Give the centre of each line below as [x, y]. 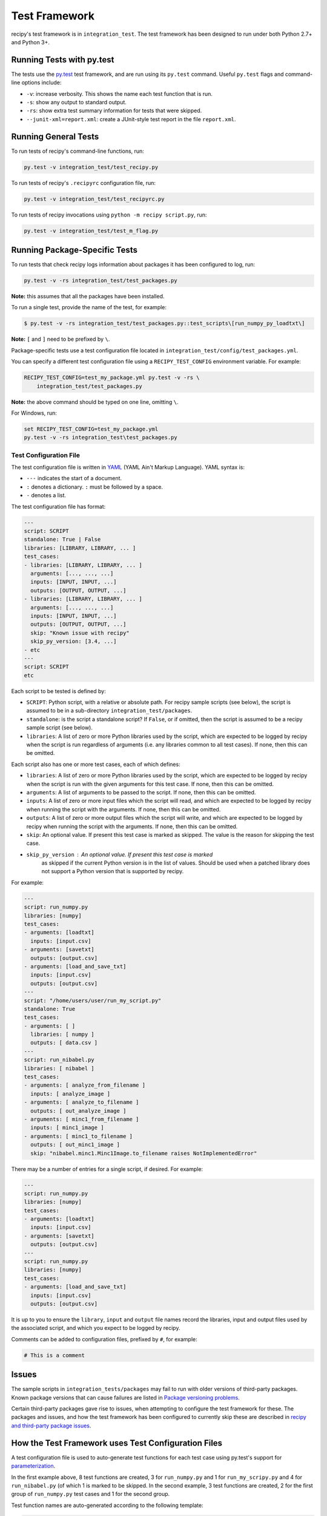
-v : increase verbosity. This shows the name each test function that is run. [120, 93]
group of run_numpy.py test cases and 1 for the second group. [91, 1494]
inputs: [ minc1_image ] [67, 1128]
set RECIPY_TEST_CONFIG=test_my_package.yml [91, 429]
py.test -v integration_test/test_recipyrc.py [94, 199]
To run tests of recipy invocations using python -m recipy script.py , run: [109, 215]
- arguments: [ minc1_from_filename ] [81, 1119]
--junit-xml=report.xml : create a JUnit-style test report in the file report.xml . [131, 119]
